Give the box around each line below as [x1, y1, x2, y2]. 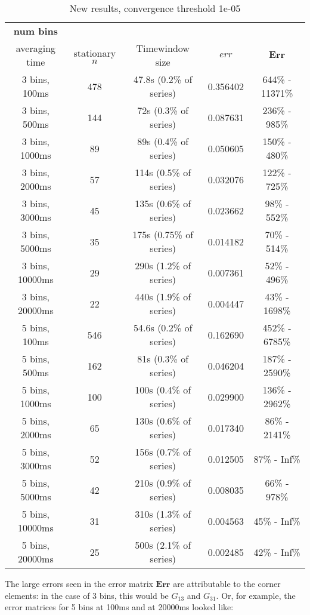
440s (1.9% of [135, 290, 191, 303]
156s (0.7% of [135, 445, 191, 459]
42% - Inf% [253, 545, 300, 559]
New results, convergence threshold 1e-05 [69, 1, 241, 15]
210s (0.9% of [135, 476, 191, 490]
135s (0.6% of [135, 196, 191, 210]
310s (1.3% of [135, 507, 191, 521]
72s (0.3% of [137, 103, 189, 117]
